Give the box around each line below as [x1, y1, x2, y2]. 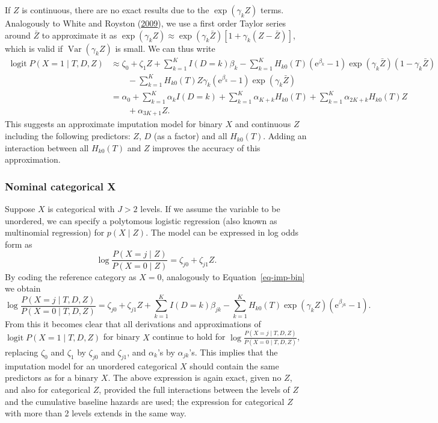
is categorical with [48, 202, 115, 215]
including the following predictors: [5, 130, 131, 142]
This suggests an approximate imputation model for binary [5, 117, 223, 130]
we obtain [5, 282, 41, 295]
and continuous [235, 117, 291, 130]
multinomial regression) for [5, 226, 105, 239]
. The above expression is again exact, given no [108, 371, 282, 384]
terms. [261, 4, 284, 16]
